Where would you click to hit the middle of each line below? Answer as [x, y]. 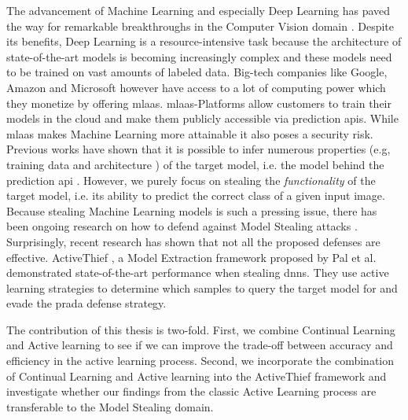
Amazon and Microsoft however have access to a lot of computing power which [196, 87]
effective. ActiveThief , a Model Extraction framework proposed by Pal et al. [191, 257]
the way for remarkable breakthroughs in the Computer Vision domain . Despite [200, 26]
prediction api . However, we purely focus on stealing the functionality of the [191, 180]
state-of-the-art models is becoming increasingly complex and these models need [199, 56]
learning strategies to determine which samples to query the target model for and [202, 287]
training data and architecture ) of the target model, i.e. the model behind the [195, 164]
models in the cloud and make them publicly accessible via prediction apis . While [202, 118]
